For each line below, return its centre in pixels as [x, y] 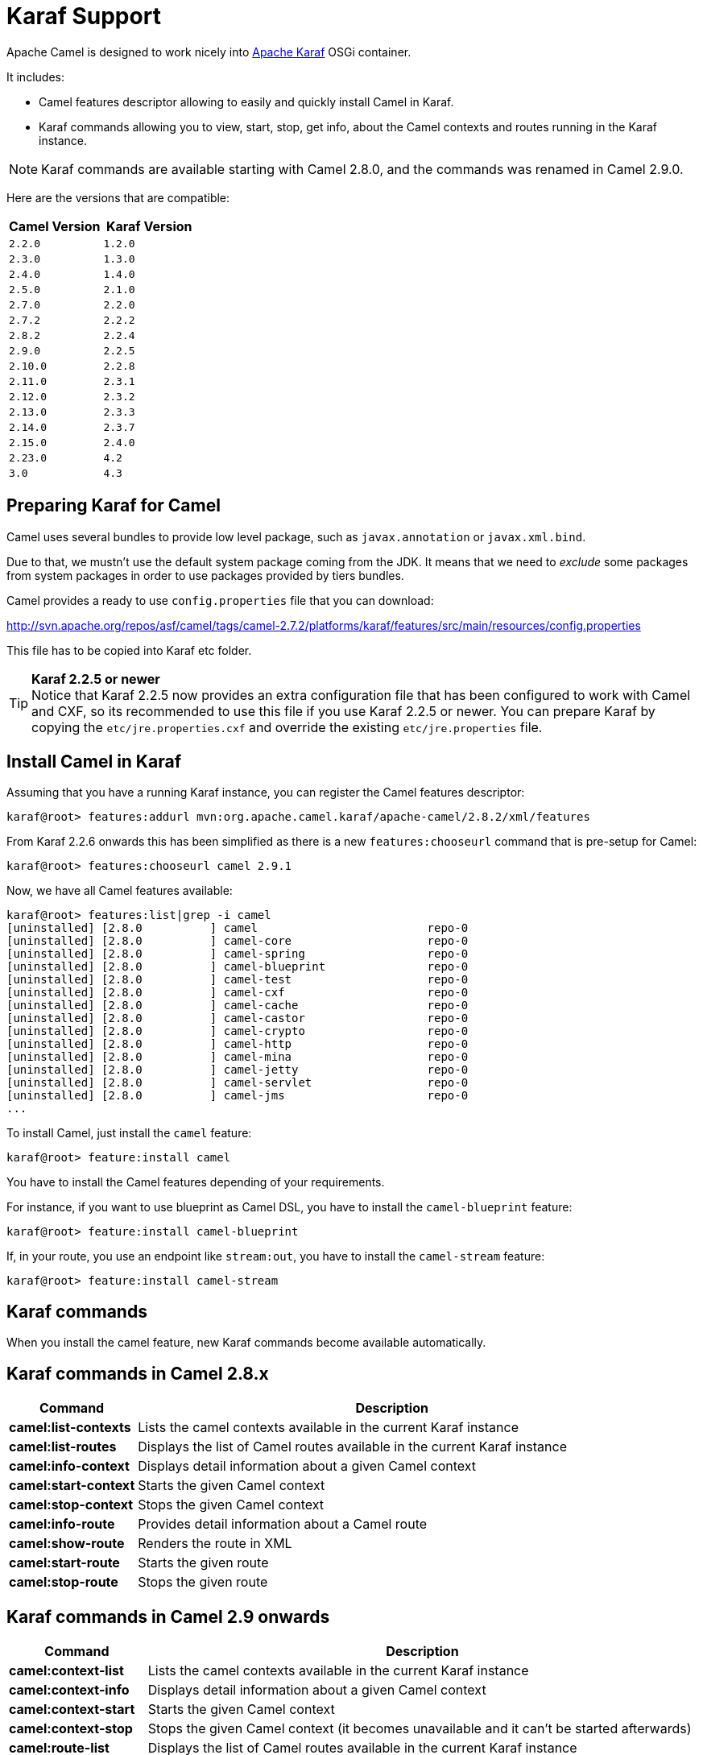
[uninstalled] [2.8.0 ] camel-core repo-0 [238, 941]
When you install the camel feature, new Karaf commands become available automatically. [246, 1343]
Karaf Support [84, 16]
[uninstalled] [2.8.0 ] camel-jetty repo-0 [238, 1070]
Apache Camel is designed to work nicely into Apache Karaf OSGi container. [209, 52]
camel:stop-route [64, 1582]
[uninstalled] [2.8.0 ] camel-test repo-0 [238, 980]
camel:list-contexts [70, 1428]
